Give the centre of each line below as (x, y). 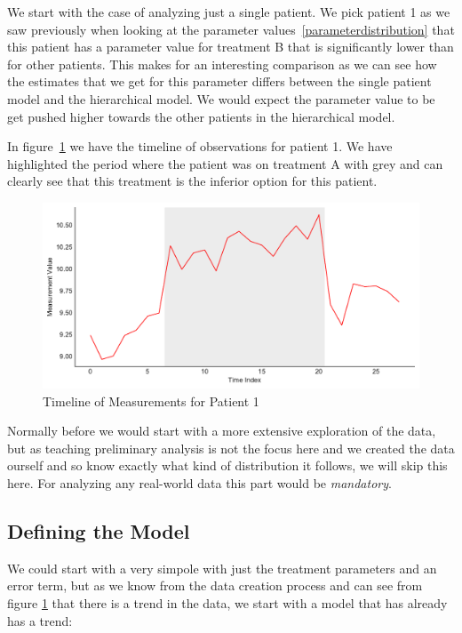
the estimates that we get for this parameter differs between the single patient (219, 81)
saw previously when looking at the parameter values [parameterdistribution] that (231, 29)
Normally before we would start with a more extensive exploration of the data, (222, 431)
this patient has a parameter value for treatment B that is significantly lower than (231, 47)
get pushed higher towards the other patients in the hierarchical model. (201, 116)
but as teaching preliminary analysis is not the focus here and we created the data (231, 448)
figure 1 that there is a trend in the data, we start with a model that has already (227, 602)
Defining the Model (99, 530)
